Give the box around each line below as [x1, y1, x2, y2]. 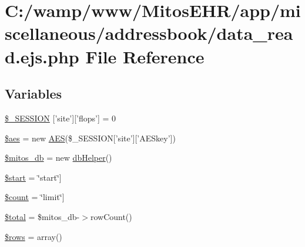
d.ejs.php [5, 44, 79, 68]
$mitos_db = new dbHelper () [5, 151, 112, 164]
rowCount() [90, 210, 132, 222]
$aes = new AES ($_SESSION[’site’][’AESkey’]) [5, 131, 176, 144]
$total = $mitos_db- [5, 210, 80, 222]
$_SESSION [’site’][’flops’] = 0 [5, 111, 116, 124]
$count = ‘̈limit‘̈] [5, 191, 65, 203]
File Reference [85, 44, 205, 68]
